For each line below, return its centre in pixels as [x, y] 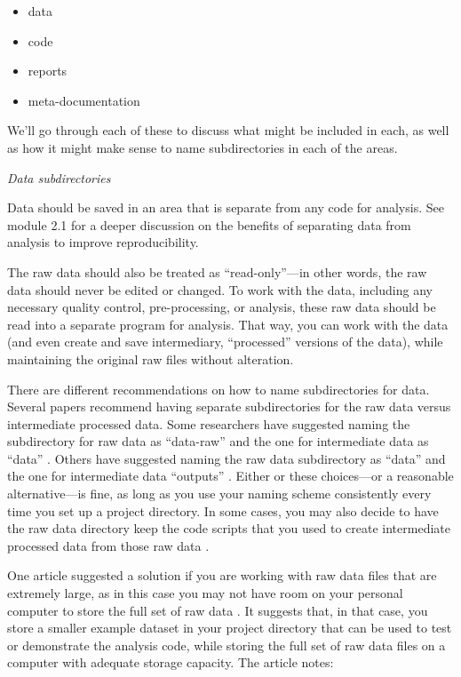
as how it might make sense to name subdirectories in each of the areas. [203, 147]
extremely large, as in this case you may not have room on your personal [205, 593]
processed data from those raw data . [108, 545]
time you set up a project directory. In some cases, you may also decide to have [223, 510]
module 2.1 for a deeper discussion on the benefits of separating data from [209, 224]
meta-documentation [84, 100]
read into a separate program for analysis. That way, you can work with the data [228, 324]
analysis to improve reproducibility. [103, 242]
